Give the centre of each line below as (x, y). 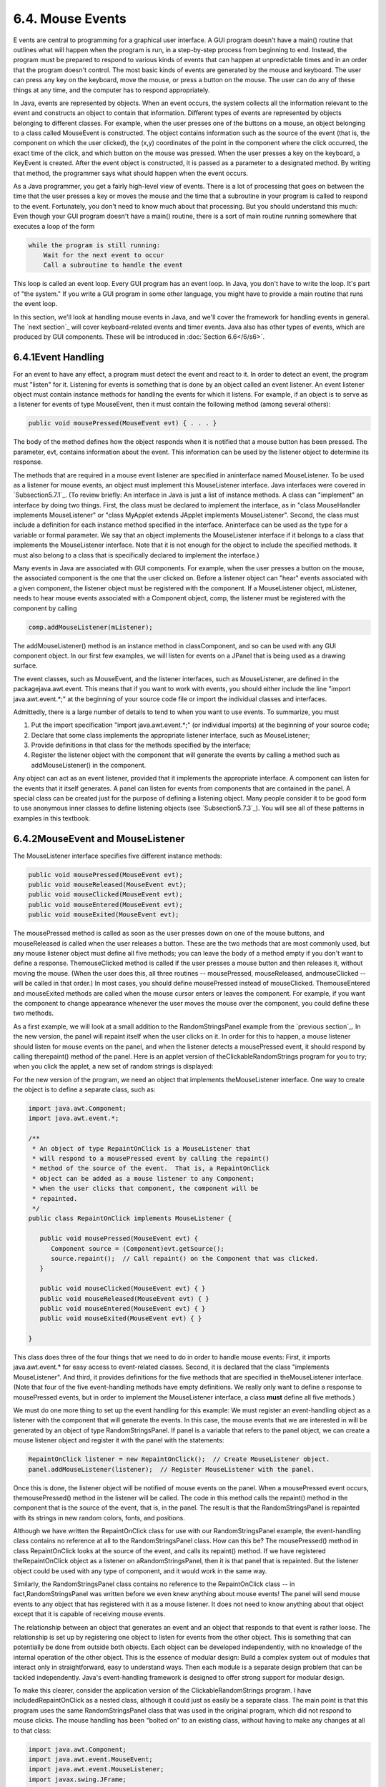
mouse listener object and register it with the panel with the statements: (119, 1440)
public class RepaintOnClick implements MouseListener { (130, 1218)
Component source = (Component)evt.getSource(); (138, 1248)
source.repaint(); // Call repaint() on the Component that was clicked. (185, 1258)
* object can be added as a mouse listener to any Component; (144, 1178)
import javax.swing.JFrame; (77, 1779)
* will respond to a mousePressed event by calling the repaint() (151, 1159)
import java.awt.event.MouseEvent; (90, 1759)
